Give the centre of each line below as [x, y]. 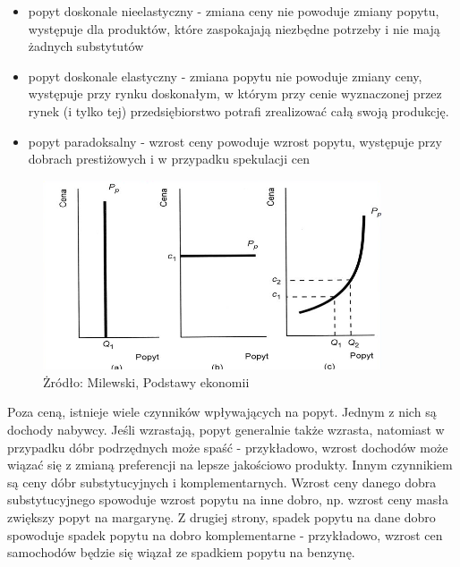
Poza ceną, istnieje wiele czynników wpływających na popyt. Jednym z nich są [222, 412]
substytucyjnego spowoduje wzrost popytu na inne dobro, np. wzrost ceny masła [228, 499]
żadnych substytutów [86, 46]
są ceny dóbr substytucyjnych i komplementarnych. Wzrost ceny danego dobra [222, 482]
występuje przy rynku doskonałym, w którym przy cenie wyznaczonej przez [235, 93]
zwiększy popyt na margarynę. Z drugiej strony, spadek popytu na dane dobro [221, 516]
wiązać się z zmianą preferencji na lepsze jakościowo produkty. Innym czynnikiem [230, 465]
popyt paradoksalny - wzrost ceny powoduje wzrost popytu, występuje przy [235, 141]
